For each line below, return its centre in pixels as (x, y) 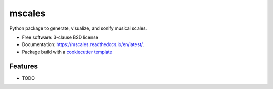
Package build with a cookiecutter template (67, 52)
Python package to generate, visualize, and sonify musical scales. (78, 28)
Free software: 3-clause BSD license (60, 37)
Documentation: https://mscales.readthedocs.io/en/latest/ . (83, 45)
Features (24, 66)
